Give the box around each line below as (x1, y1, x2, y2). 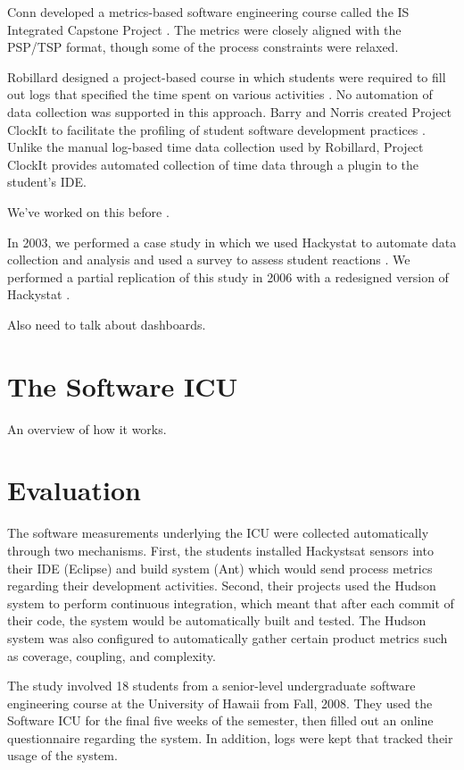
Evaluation (7, 472, 141, 508)
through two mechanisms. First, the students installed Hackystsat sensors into (7, 540, 434, 559)
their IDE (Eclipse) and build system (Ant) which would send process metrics (7, 558, 433, 577)
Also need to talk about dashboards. (7, 314, 206, 333)
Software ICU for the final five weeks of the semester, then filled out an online (7, 711, 434, 730)
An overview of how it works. (7, 419, 167, 438)
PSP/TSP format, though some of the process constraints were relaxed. (7, 38, 399, 56)
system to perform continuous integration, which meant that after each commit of (7, 593, 454, 612)
